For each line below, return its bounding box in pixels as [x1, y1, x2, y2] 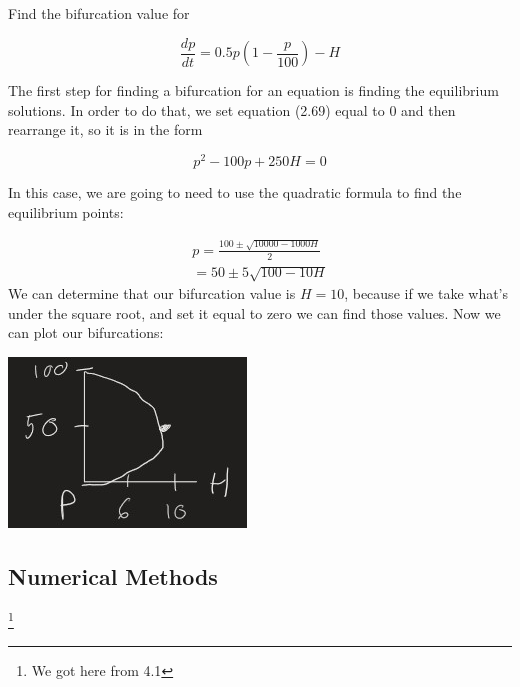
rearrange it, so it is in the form [8, 119, 203, 140]
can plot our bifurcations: [8, 322, 164, 343]
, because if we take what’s [344, 283, 509, 304]
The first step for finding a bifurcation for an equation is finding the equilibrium [8, 80, 499, 101]
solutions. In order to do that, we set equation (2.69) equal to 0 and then [8, 99, 456, 120]
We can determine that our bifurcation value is [8, 283, 296, 304]
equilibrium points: [8, 201, 124, 222]
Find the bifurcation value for [8, 3, 190, 23]
